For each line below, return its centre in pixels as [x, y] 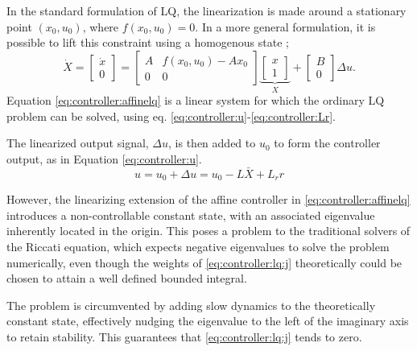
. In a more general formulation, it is [285, 26]
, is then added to [212, 143]
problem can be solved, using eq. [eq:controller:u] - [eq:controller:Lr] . [171, 116]
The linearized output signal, [78, 143]
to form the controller [327, 143]
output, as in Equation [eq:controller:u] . [104, 159]
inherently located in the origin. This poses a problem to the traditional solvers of [208, 231]
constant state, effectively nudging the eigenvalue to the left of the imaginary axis [208, 321]
